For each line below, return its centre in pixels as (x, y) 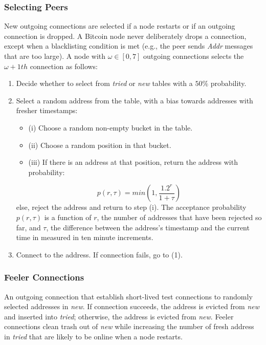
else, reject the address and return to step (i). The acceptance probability (131, 207)
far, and (28, 227)
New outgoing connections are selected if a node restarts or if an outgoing (120, 26)
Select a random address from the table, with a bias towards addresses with (135, 100)
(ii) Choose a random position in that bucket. (100, 145)
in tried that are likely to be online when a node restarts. (93, 336)
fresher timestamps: (47, 110)
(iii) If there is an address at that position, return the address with (133, 162)
